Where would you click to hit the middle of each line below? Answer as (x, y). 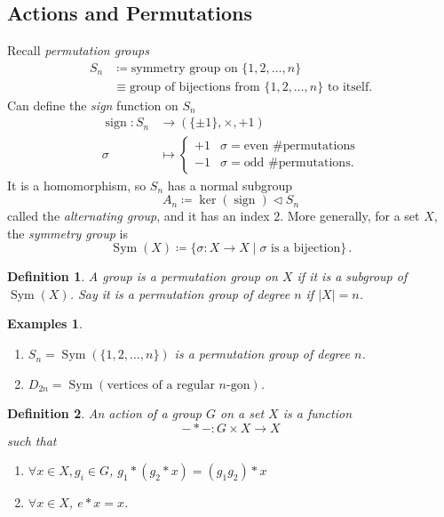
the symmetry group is (67, 233)
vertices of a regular (161, 385)
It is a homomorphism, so (77, 185)
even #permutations (299, 145)
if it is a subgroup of (352, 276)
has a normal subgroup (230, 185)
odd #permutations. (299, 163)
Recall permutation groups (78, 50)
